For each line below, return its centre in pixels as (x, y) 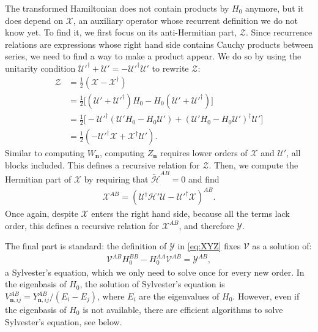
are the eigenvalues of (179, 296)
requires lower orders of (204, 153)
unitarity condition (40, 68)
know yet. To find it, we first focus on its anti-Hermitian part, (121, 32)
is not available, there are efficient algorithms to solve (183, 309)
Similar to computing (45, 153)
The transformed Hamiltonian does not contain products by (117, 8)
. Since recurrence (279, 32)
